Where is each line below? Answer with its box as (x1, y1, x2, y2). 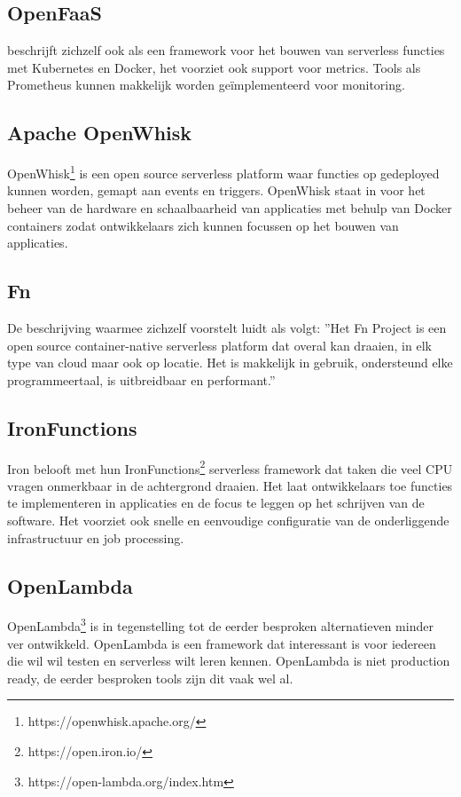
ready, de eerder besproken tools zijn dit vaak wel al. (7, 668, 293, 687)
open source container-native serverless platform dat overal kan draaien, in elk (7, 335, 432, 354)
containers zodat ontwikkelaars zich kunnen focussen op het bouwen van (7, 216, 399, 234)
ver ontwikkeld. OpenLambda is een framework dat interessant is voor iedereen (7, 634, 436, 652)
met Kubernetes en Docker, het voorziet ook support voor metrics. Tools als (7, 58, 421, 76)
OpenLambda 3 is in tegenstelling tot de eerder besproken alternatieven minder (7, 614, 434, 635)
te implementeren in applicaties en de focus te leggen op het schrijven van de (7, 493, 425, 512)
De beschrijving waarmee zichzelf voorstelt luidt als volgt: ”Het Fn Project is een (7, 319, 447, 337)
